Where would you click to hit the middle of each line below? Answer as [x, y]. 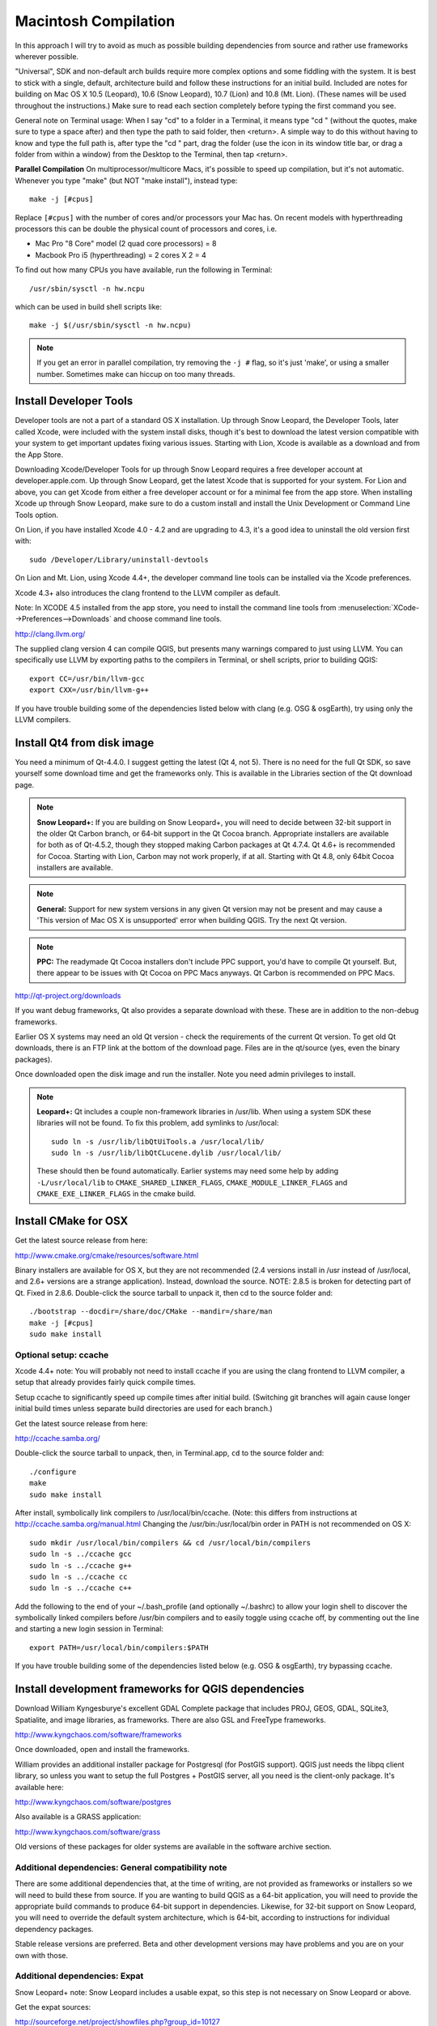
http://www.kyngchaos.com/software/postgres [93, 1802]
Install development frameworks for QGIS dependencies [160, 1689]
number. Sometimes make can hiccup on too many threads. [136, 374]
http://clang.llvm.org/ [50, 634]
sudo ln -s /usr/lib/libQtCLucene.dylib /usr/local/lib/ [167, 1153]
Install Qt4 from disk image [85, 743]
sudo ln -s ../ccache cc [78, 1577]
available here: [39, 1787]
